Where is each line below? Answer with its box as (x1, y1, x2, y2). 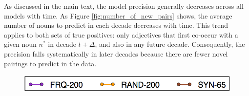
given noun (4, 39, 37, 49)
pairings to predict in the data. (4, 58, 97, 68)
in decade (48, 39, 76, 49)
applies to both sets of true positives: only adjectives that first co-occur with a (4, 29, 238, 39)
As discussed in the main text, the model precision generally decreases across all (4, 1, 244, 11)
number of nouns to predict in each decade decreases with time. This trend (4, 20, 228, 30)
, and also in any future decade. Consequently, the (95, 39, 245, 49)
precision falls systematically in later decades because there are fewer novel (4, 48, 228, 58)
